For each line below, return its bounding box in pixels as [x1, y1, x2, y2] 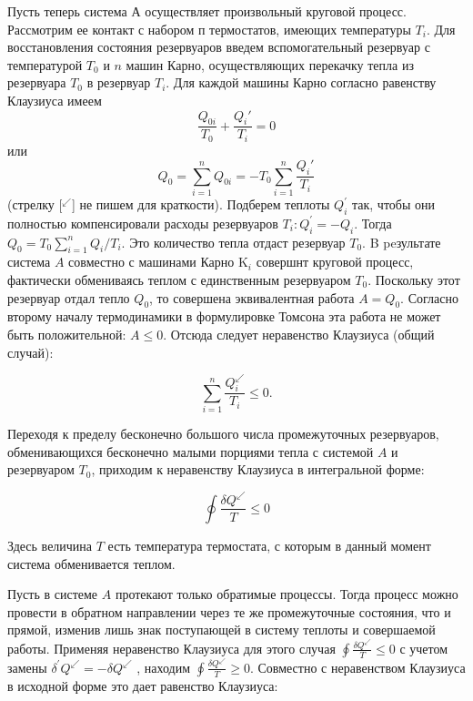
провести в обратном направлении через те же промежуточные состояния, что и [7, 602, 451, 621]
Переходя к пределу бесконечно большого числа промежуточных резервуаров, [7, 424, 439, 443]
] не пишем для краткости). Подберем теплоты [71, 195, 330, 213]
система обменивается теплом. [7, 554, 176, 573]
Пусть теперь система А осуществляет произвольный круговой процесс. [7, 2, 407, 20]
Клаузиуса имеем [7, 90, 102, 109]
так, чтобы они [352, 195, 436, 213]
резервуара [7, 73, 66, 92]
